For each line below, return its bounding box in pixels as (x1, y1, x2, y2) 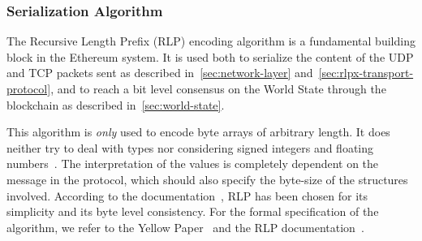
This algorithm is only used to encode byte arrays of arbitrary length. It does (6, 123, 390, 140)
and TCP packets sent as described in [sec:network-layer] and (6, 64, 313, 81)
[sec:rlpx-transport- (318, 64, 414, 81)
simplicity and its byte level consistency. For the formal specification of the (6, 203, 379, 220)
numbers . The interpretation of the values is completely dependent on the (6, 155, 379, 172)
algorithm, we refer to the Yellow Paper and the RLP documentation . (6, 218, 364, 235)
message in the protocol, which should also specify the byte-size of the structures (6, 170, 408, 187)
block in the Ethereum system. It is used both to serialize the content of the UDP (6, 48, 414, 65)
